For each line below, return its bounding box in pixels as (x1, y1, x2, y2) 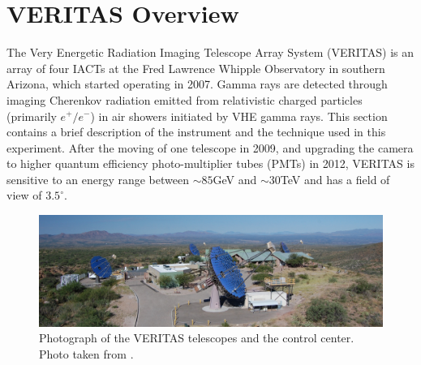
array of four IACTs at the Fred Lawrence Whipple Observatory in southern (6, 59, 385, 76)
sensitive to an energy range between (6, 170, 189, 187)
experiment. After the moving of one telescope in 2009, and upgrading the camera (6, 139, 414, 156)
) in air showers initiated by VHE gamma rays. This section (90, 107, 388, 124)
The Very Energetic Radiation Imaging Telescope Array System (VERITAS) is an (6, 44, 415, 61)
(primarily (6, 107, 57, 124)
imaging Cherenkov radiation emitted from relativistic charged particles (6, 91, 363, 108)
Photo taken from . (39, 345, 134, 362)
